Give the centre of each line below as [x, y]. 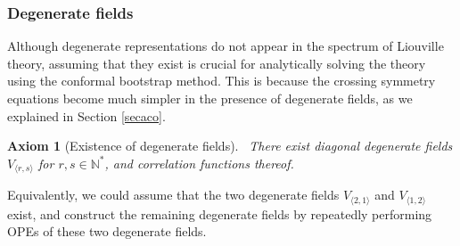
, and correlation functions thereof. [199, 163]
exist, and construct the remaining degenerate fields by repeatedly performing [220, 213]
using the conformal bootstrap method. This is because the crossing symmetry [222, 81]
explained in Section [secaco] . [86, 115]
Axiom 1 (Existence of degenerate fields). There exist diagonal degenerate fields [230, 146]
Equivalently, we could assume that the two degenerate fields [173, 195]
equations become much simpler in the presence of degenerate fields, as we [210, 98]
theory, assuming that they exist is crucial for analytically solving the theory [217, 63]
